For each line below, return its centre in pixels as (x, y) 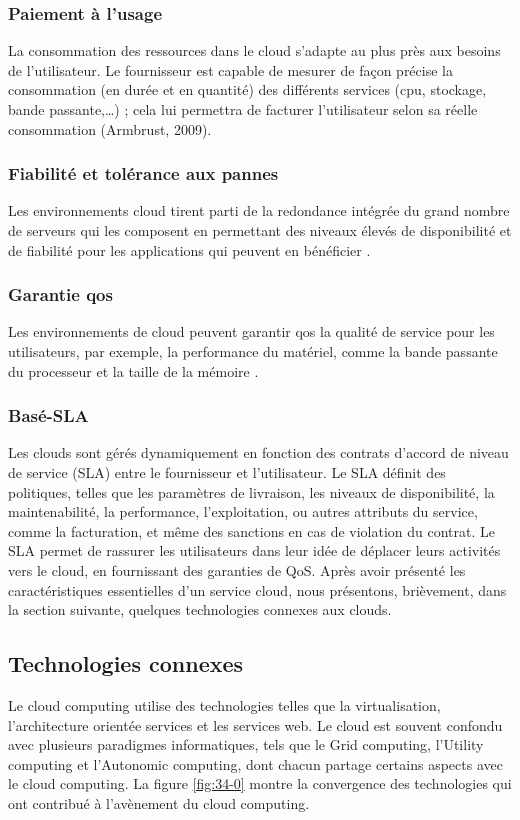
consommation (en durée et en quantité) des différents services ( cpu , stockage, (247, 89)
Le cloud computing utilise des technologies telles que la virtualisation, (224, 704)
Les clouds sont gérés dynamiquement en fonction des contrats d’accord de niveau (258, 452)
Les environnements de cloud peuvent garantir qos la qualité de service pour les (251, 331)
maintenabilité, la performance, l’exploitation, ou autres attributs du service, (243, 511)
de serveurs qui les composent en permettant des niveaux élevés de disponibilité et (260, 230)
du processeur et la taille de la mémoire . (133, 370)
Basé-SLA (48, 415)
